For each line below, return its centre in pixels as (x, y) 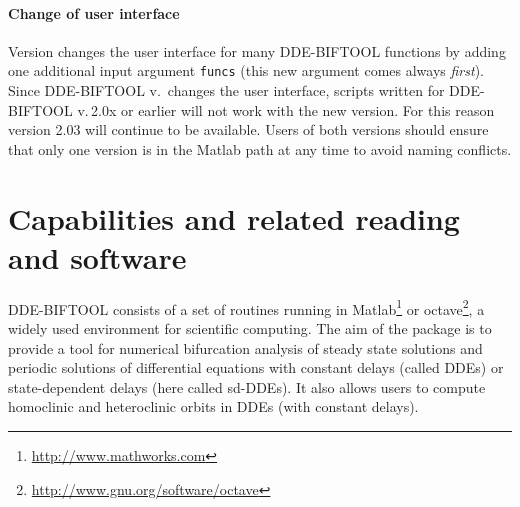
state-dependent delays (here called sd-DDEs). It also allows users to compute (247, 386)
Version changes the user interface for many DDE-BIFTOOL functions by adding (257, 50)
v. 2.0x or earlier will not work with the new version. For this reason (286, 109)
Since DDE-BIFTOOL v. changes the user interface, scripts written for (226, 90)
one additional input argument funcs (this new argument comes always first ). (246, 70)
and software (97, 256)
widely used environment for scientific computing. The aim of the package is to (250, 327)
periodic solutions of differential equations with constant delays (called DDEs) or (256, 367)
